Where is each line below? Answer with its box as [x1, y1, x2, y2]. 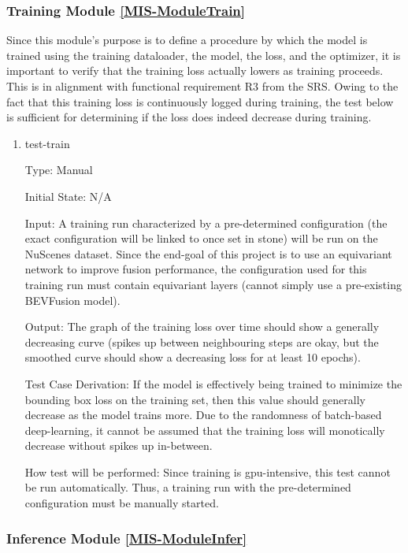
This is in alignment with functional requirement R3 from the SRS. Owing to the [6, 78, 399, 94]
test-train [24, 135, 70, 151]
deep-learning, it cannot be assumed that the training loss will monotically [24, 421, 385, 438]
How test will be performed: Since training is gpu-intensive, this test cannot [24, 463, 391, 480]
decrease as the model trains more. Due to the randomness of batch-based [24, 406, 382, 423]
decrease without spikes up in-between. [24, 437, 213, 454]
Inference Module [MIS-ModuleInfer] [6, 528, 247, 547]
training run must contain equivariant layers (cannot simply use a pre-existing [24, 276, 402, 292]
